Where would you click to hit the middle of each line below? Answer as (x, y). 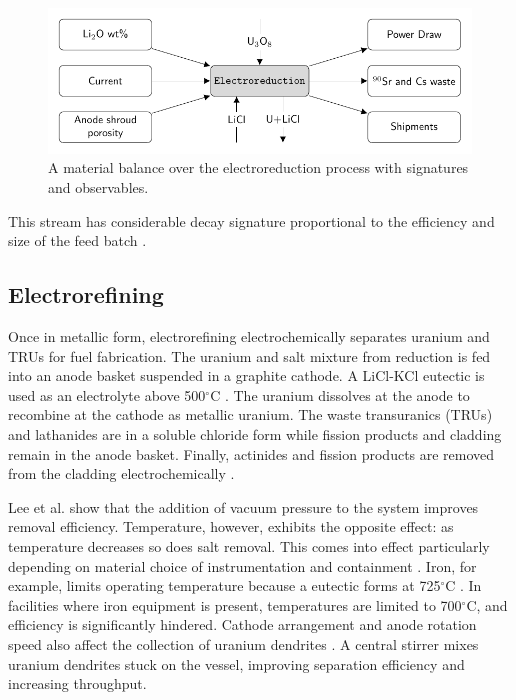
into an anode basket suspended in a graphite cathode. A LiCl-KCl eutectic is (246, 375)
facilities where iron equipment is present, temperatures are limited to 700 (235, 604)
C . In (463, 585)
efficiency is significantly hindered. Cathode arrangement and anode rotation (242, 624)
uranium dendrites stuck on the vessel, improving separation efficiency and (236, 663)
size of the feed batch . (77, 240)
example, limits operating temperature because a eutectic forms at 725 (224, 585)
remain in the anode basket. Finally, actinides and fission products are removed (251, 453)
